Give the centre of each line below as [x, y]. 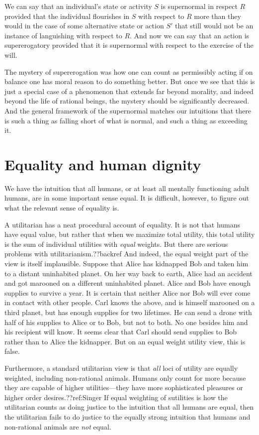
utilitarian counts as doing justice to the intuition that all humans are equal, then [129, 407]
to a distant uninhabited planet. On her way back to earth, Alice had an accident [129, 273]
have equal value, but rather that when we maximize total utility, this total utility [130, 234]
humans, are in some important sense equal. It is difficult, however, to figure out [127, 198]
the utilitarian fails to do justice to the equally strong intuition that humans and [128, 416]
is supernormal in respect [199, 6]
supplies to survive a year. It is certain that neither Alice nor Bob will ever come [128, 292]
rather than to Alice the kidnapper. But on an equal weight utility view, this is [125, 341]
